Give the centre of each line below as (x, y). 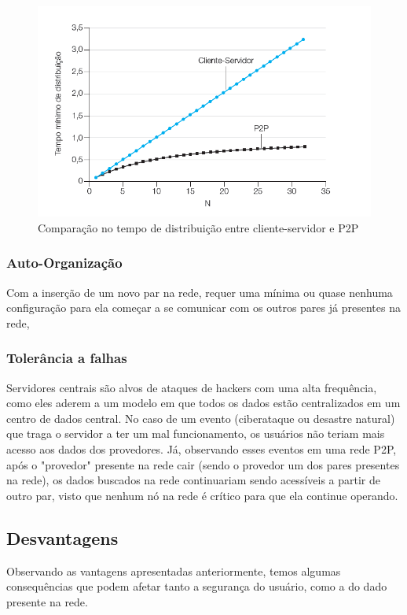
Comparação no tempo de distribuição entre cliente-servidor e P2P (198, 227)
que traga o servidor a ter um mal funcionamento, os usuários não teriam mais (196, 433)
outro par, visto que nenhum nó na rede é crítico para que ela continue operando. (202, 495)
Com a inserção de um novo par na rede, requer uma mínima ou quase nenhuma (200, 292)
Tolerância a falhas (67, 358)
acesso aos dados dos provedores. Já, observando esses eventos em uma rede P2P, (202, 448)
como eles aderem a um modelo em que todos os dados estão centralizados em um (203, 403)
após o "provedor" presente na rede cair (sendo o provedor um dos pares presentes (203, 464)
